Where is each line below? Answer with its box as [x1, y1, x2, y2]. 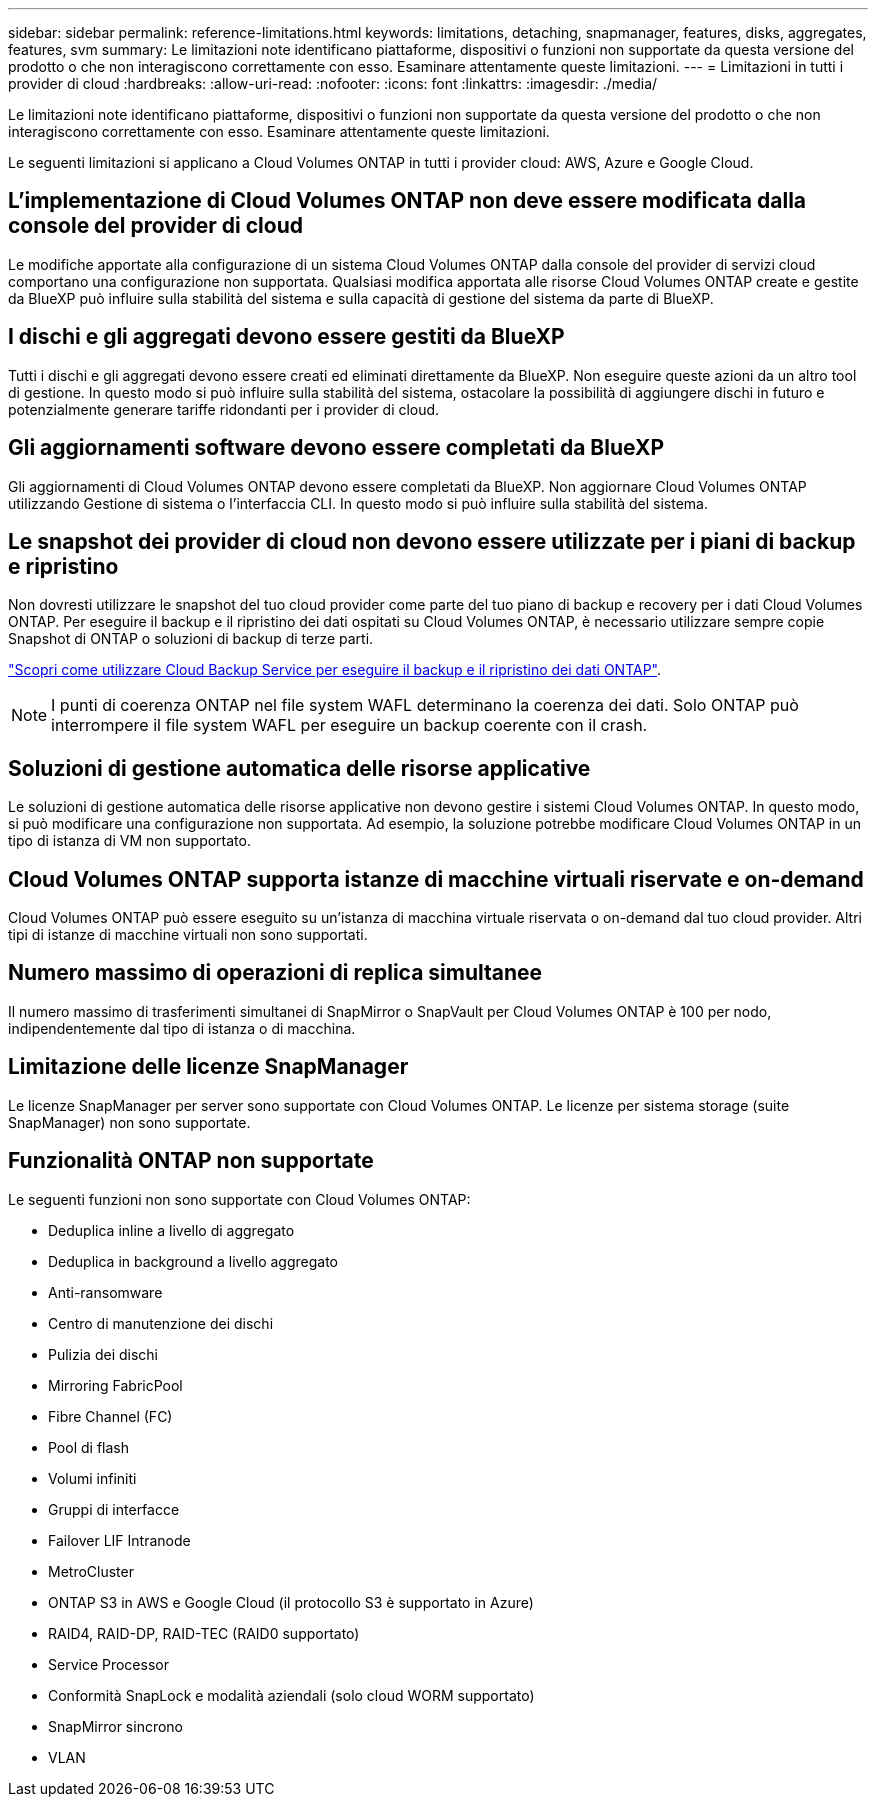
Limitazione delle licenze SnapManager [8, 1054, 409, 1080]
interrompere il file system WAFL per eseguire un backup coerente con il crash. [51, 715, 648, 736]
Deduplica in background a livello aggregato [48, 1252, 338, 1270]
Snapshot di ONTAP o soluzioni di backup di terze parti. [8, 630, 374, 648]
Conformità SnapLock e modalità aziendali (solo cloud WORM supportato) [48, 1686, 535, 1704]
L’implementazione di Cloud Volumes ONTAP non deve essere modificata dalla [8, 188, 807, 214]
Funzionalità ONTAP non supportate [8, 1148, 374, 1174]
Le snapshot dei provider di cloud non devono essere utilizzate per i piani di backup [8, 528, 856, 554]
